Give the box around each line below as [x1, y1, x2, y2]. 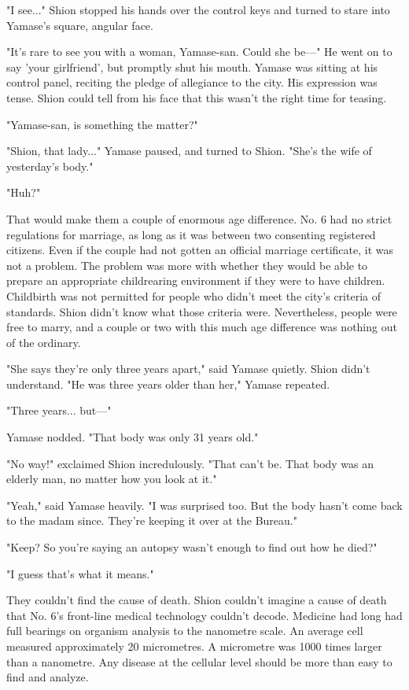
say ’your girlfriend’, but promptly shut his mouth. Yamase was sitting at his [6, 58, 378, 75]
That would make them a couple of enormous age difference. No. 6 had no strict [6, 210, 392, 227]
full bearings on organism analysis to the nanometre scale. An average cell [6, 622, 363, 639]
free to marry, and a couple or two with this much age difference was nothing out [6, 319, 397, 335]
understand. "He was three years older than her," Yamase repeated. [6, 375, 330, 392]
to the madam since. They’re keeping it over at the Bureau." [6, 512, 297, 529]
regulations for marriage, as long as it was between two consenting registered [6, 226, 376, 242]
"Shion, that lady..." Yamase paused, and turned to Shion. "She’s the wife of [6, 142, 372, 159]
